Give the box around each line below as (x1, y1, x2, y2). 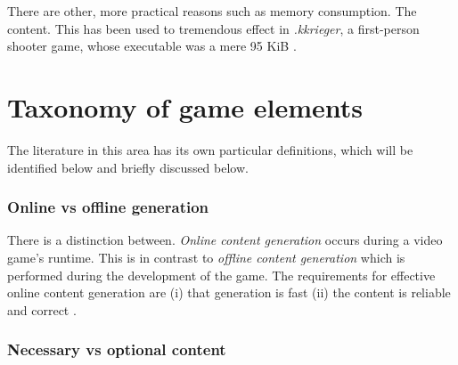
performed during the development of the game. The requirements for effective (7, 265, 436, 284)
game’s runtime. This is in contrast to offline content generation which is (7, 247, 405, 266)
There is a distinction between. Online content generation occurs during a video (7, 231, 443, 249)
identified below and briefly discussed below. (7, 158, 249, 176)
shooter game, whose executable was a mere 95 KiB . (7, 36, 297, 55)
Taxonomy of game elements (7, 88, 364, 125)
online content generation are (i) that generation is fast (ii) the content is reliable (7, 283, 451, 302)
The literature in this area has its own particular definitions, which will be (7, 140, 413, 158)
